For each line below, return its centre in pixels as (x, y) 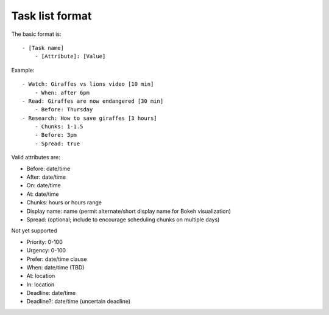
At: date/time (43, 194)
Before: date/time (48, 168)
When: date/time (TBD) (55, 267)
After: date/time (46, 177)
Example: (23, 70)
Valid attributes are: (36, 157)
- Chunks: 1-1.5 (59, 127)
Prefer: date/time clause (57, 259)
